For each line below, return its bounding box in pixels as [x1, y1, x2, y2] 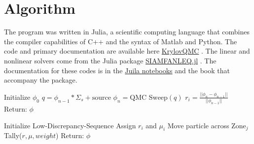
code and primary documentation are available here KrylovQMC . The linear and [4, 46, 250, 56]
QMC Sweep [130, 94, 168, 101]
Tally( [4, 130, 22, 141]
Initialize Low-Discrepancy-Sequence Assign [4, 120, 136, 130]
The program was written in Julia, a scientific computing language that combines [4, 27, 250, 37]
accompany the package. [4, 75, 77, 85]
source [92, 94, 111, 101]
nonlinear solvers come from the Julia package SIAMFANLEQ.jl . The [4, 55, 217, 65]
